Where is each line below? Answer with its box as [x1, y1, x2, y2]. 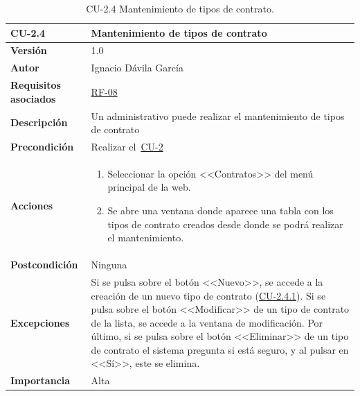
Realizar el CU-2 [91, 139, 163, 153]
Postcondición [10, 257, 78, 272]
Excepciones [10, 315, 70, 329]
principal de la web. [107, 180, 191, 194]
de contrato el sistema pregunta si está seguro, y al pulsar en [91, 342, 349, 356]
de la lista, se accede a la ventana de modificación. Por [91, 315, 323, 329]
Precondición [10, 139, 74, 153]
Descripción [10, 115, 68, 130]
